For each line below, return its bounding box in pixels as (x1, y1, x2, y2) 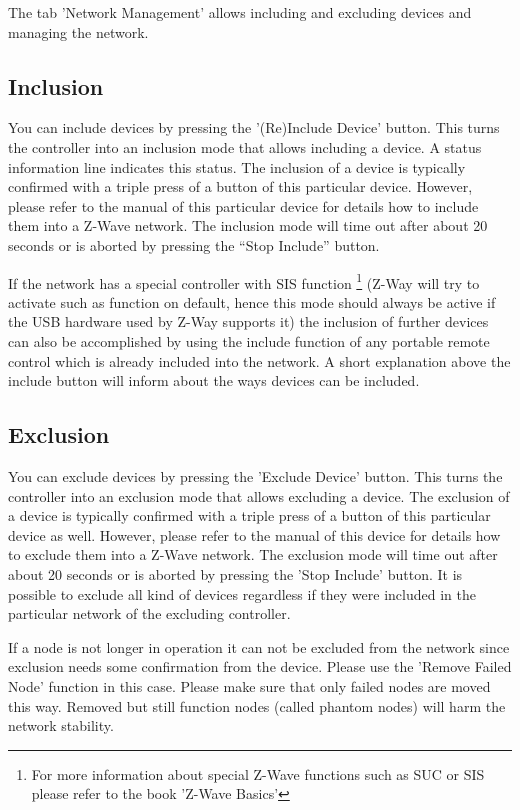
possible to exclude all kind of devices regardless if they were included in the (8, 583, 476, 604)
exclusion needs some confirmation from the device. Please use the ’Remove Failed (8, 656, 512, 677)
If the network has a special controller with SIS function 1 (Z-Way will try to (8, 269, 480, 293)
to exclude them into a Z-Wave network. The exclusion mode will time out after (8, 544, 498, 565)
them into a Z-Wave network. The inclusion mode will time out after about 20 (8, 215, 488, 236)
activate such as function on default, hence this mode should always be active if (8, 291, 496, 312)
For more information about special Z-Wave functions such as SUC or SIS (31, 763, 485, 784)
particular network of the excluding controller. (8, 603, 291, 624)
